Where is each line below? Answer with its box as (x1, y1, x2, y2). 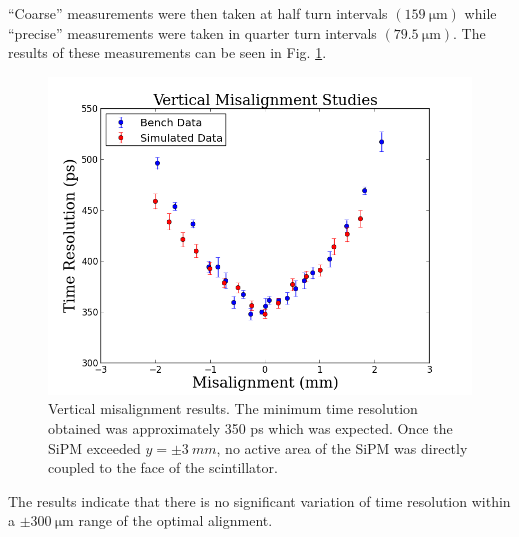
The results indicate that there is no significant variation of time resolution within (8, 490, 511, 511)
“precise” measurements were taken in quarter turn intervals (8, 22, 377, 43)
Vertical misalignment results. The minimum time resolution (48, 398, 418, 419)
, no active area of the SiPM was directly (216, 437, 468, 458)
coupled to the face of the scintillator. (48, 457, 278, 478)
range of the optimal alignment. (78, 510, 273, 531)
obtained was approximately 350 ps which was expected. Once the (48, 417, 453, 438)
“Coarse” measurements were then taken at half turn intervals (8, 3, 388, 23)
